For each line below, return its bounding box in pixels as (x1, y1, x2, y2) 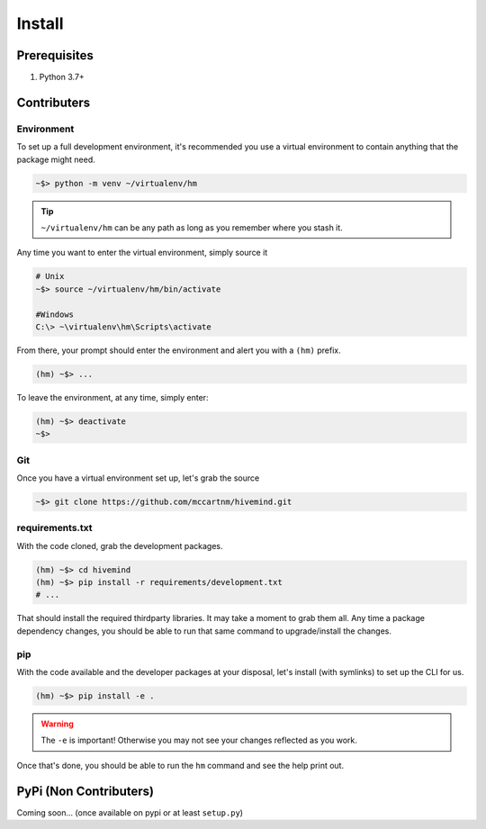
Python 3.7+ (39, 72, 85, 83)
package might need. (16, 154, 96, 165)
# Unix (35, 271, 65, 282)
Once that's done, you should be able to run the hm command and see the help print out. (16, 760, 345, 770)
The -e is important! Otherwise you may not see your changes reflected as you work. (40, 734, 357, 746)
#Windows (35, 309, 75, 320)
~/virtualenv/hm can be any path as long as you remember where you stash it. (40, 221, 344, 233)
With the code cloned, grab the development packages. (16, 540, 224, 551)
